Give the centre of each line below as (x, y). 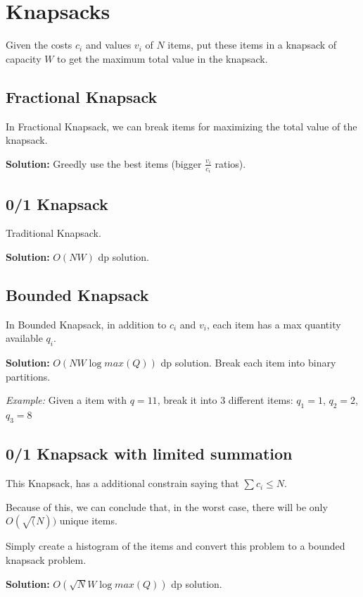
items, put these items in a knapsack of (252, 45)
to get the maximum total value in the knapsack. (163, 58)
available (24, 338)
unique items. (88, 521)
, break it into (187, 400)
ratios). (230, 163)
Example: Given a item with (66, 400)
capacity (24, 58)
